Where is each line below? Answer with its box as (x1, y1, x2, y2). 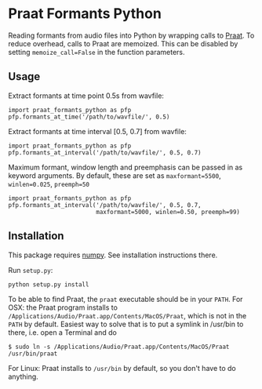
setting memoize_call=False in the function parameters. (8, 47, 185, 56)
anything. (8, 372, 39, 381)
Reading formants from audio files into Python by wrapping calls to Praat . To (8, 31, 255, 40)
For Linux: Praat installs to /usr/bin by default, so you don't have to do (8, 363, 237, 373)
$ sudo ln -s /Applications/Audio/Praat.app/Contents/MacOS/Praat (8, 343, 230, 351)
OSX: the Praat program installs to (8, 303, 118, 312)
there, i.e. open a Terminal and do (8, 327, 118, 337)
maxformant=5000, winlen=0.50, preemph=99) (95, 208, 241, 216)
